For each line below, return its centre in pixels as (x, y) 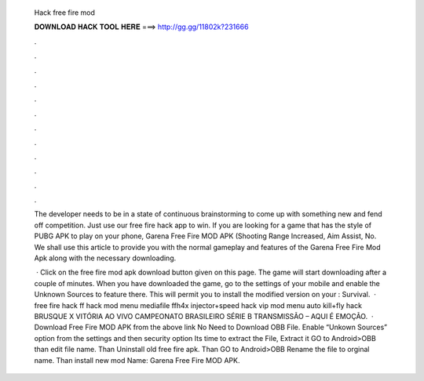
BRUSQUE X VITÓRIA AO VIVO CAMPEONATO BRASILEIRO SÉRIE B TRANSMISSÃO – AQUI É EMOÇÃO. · (204, 316)
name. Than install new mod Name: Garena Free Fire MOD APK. (137, 360)
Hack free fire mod (65, 13)
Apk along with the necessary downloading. (105, 258)
